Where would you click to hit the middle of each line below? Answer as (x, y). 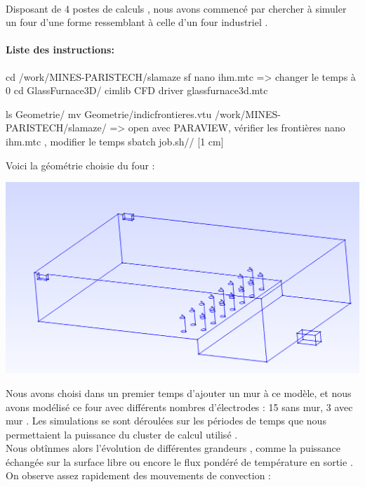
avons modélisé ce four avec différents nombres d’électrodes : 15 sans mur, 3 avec (179, 407)
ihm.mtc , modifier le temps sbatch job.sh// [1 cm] (115, 141)
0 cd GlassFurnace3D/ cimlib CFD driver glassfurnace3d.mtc (137, 90)
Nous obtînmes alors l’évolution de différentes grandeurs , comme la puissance (173, 448)
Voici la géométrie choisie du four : (80, 165)
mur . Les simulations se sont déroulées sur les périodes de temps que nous (166, 421)
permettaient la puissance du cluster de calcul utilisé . (122, 434)
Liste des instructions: (60, 50)
